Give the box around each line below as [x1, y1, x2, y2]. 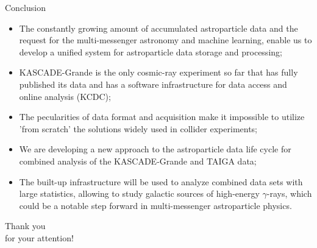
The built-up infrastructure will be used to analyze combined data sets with [19, 175, 303, 188]
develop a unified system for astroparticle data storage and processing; [19, 45, 282, 58]
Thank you [5, 219, 46, 232]
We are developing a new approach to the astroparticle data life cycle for [19, 143, 291, 155]
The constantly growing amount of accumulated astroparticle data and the [19, 21, 298, 34]
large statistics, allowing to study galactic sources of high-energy [19, 187, 260, 200]
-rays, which [266, 187, 312, 200]
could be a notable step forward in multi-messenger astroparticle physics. [19, 199, 292, 211]
